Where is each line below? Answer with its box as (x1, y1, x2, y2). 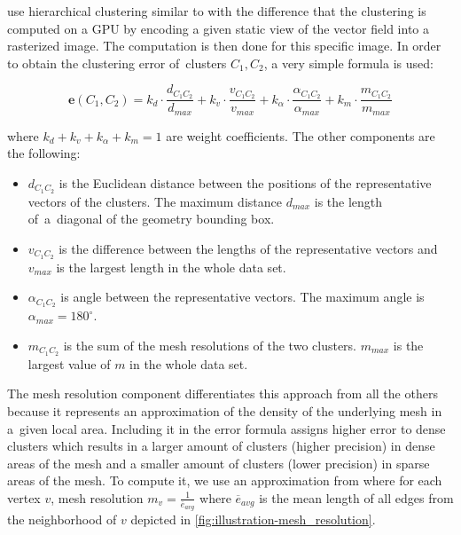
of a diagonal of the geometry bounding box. (27, 209, 275, 228)
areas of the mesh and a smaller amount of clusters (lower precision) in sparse (7, 453, 430, 472)
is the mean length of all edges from (259, 488, 454, 507)
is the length (314, 192, 383, 210)
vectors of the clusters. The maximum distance (27, 192, 282, 210)
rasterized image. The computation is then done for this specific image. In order (7, 36, 441, 55)
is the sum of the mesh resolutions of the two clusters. (63, 335, 357, 354)
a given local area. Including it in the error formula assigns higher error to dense (7, 419, 446, 437)
